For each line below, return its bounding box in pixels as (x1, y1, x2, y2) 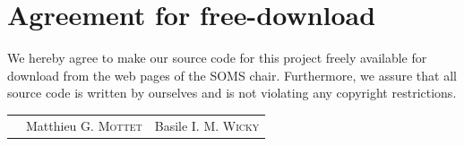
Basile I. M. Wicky (154, 116, 260, 134)
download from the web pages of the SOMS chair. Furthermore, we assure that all (7, 65, 457, 84)
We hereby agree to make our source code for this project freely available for (7, 48, 427, 67)
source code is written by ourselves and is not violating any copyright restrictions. (7, 83, 457, 102)
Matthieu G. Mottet (26, 116, 142, 134)
